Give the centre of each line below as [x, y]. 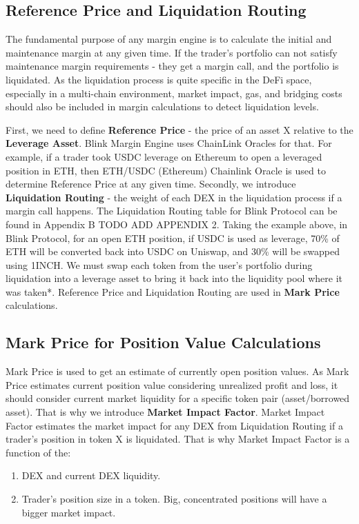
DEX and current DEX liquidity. [91, 475]
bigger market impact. [69, 512]
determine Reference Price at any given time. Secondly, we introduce [151, 184]
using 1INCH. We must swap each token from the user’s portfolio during [159, 264]
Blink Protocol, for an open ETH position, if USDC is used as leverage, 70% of [173, 238]
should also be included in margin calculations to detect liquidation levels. [162, 107]
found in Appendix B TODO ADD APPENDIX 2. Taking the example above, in [177, 224]
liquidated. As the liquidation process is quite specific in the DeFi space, [159, 79]
